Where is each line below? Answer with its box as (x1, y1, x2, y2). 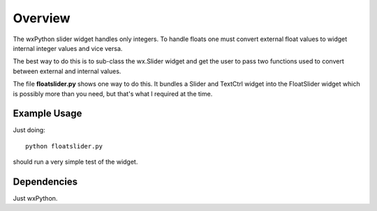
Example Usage (13, 108, 82, 120)
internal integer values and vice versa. (13, 44, 123, 52)
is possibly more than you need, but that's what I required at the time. (13, 89, 213, 97)
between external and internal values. (13, 67, 121, 75)
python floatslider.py (25, 142, 103, 150)
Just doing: (13, 126, 45, 134)
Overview (13, 10, 71, 26)
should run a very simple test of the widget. (13, 157, 138, 166)
